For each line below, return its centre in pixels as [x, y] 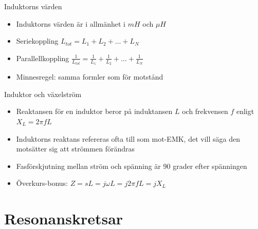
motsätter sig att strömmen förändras [76, 149]
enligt [245, 111]
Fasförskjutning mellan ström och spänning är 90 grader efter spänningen [132, 166]
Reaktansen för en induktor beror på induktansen [94, 111]
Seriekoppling [37, 41]
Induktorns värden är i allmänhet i [71, 23]
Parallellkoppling [43, 58]
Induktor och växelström [43, 94]
